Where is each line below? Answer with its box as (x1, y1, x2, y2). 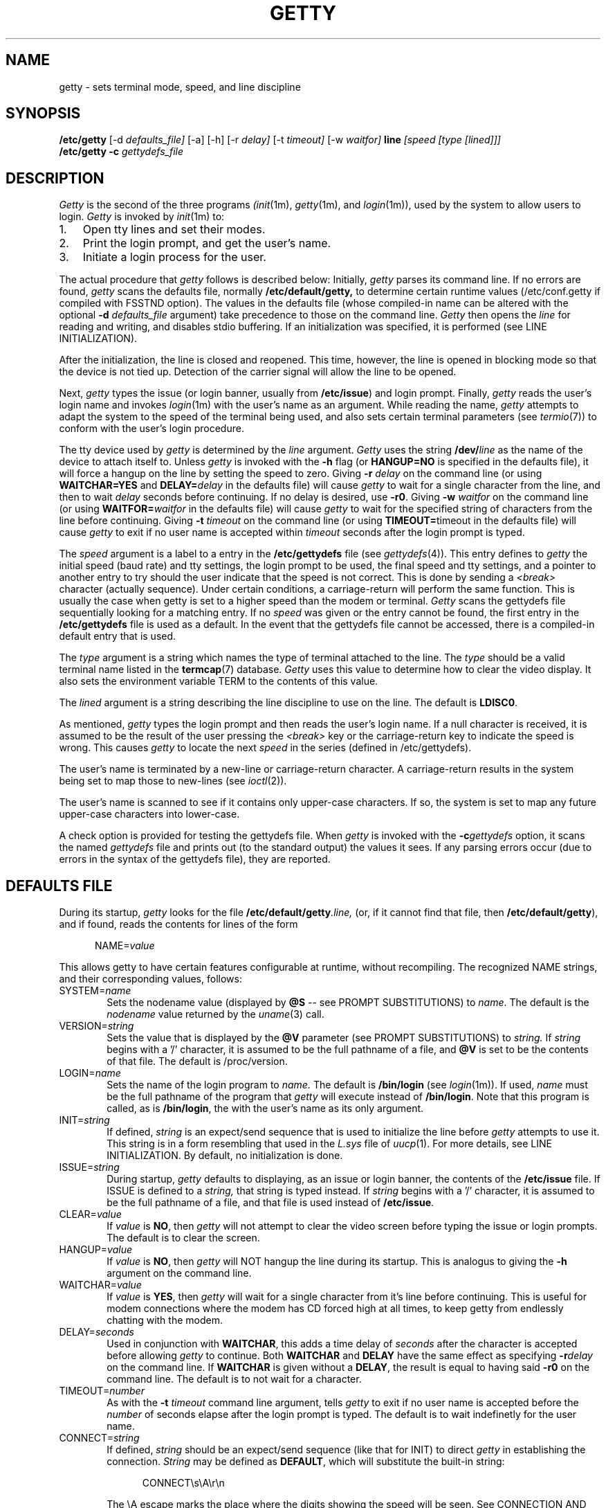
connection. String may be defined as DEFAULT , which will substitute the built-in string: (107, 1455, 505, 1468)
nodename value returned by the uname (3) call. (107, 1008, 324, 1021)
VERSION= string (59, 1020, 134, 1032)
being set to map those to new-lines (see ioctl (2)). (59, 775, 287, 787)
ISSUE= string (59, 1161, 120, 1174)
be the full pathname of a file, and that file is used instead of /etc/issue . (107, 1196, 434, 1209)
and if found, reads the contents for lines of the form (59, 918, 298, 931)
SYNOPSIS (6, 105, 81, 123)
